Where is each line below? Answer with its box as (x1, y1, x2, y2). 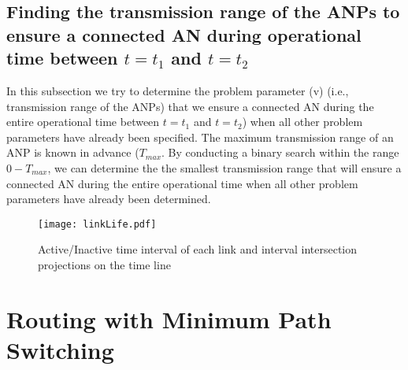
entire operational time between (6, 113, 160, 130)
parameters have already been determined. (6, 191, 211, 207)
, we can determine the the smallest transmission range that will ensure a (47, 159, 402, 176)
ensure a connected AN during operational (6, 22, 362, 46)
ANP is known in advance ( (6, 144, 139, 161)
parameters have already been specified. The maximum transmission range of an (6, 128, 394, 145)
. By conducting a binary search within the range (161, 144, 399, 161)
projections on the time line (38, 256, 171, 272)
